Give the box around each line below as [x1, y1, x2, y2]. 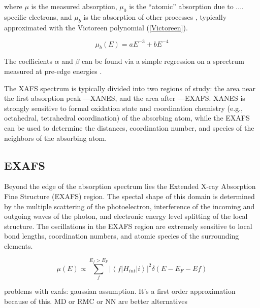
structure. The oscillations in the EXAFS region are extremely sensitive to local [4, 220, 252, 231]
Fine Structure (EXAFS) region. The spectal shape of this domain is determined [4, 191, 255, 202]
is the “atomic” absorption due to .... [129, 1, 244, 11]
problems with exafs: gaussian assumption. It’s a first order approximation [4, 286, 236, 296]
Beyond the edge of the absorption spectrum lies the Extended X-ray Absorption [4, 181, 256, 191]
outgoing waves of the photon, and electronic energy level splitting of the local [4, 211, 248, 221]
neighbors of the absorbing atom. [4, 132, 107, 143]
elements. [4, 241, 33, 251]
